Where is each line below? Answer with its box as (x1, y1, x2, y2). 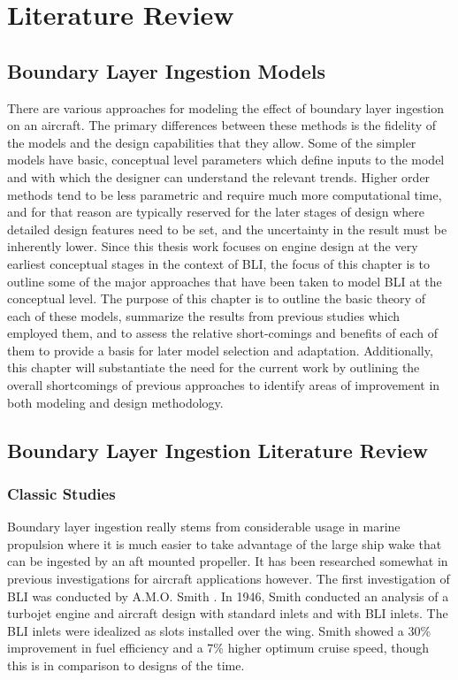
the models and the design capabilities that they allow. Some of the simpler (7, 133, 416, 151)
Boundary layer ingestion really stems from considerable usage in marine (7, 517, 401, 536)
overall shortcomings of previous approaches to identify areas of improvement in (7, 376, 440, 394)
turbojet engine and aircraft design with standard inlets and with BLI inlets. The (7, 604, 448, 623)
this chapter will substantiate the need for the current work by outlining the (7, 358, 420, 377)
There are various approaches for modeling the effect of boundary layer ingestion (7, 98, 445, 117)
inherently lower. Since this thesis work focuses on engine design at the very (7, 237, 418, 256)
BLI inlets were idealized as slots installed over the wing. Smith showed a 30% (7, 621, 431, 639)
